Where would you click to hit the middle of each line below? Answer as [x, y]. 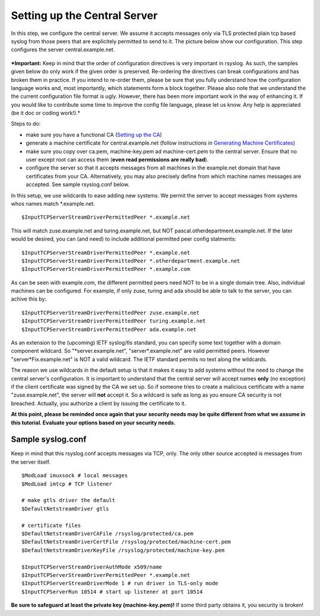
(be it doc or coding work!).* [46, 113]
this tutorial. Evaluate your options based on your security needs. [93, 422]
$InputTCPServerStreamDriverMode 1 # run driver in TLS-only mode [120, 583]
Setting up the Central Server [84, 15]
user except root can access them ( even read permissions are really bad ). [117, 159]
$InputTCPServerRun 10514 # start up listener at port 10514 [112, 592]
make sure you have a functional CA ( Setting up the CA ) [94, 135]
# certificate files [51, 525]
